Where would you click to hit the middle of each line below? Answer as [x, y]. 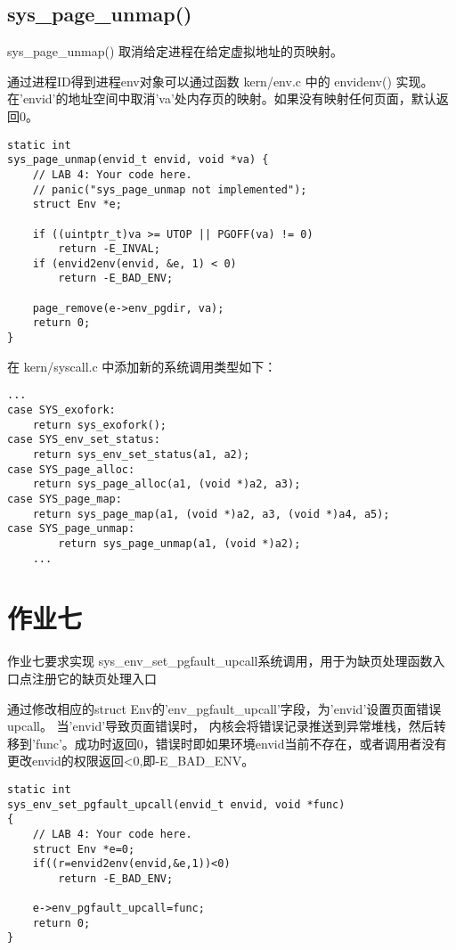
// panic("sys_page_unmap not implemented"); [170, 189]
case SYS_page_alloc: [71, 469]
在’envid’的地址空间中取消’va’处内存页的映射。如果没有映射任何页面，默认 [222, 98]
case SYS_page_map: [65, 499]
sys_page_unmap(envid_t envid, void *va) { [138, 160]
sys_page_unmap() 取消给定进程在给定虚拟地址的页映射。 [175, 51]
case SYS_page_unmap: [71, 529]
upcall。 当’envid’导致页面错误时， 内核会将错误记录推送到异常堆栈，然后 [220, 726]
